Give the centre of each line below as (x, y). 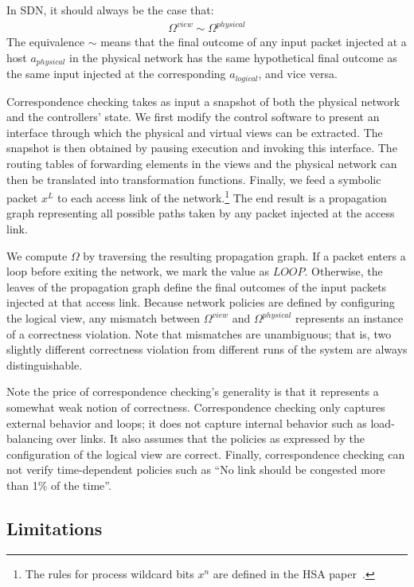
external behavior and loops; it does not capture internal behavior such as (187, 423)
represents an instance (350, 318)
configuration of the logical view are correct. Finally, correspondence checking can (206, 454)
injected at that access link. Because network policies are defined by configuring (201, 302)
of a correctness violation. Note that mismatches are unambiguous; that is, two (199, 333)
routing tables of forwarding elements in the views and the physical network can (202, 163)
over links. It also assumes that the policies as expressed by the (211, 438)
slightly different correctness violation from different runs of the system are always (207, 349)
